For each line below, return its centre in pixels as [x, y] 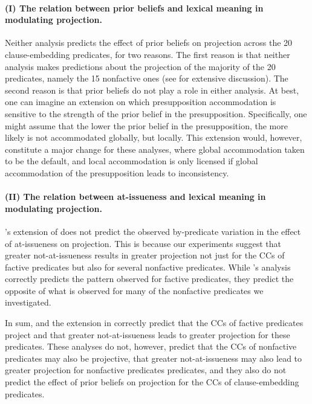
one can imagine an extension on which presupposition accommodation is [141, 102]
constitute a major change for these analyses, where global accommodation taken [155, 149]
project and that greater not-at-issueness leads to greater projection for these [148, 334]
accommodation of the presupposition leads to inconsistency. [117, 172]
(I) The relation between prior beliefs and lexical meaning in [134, 8]
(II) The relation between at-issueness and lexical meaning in [135, 197]
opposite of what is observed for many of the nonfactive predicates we [134, 290]
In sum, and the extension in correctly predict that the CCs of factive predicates [154, 323]
